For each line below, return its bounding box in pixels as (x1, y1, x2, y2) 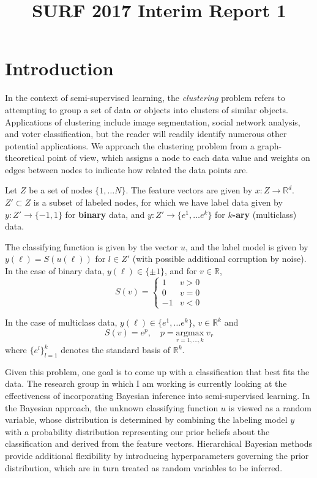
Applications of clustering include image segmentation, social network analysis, (5, 115, 300, 128)
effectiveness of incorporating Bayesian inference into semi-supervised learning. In (5, 389, 310, 402)
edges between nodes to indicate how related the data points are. (5, 163, 248, 176)
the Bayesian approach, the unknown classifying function (5, 401, 218, 414)
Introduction (5, 56, 114, 81)
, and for (164, 264, 197, 277)
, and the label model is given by (185, 240, 308, 253)
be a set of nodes (29, 184, 92, 196)
